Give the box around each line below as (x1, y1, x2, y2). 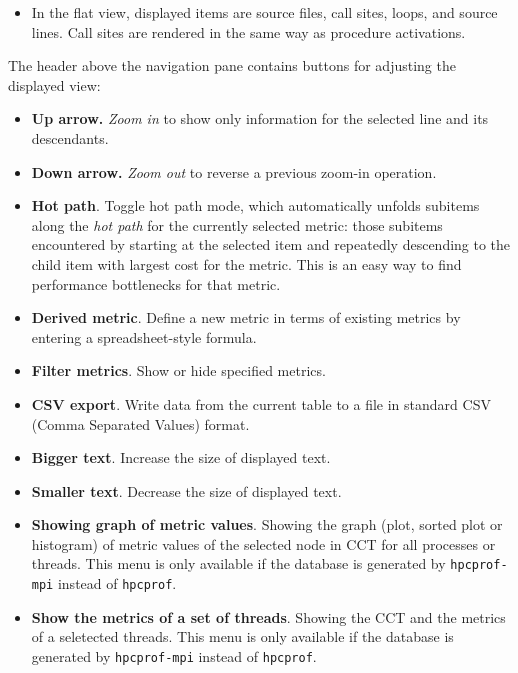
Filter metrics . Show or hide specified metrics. (31, 360, 326, 381)
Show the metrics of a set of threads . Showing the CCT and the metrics (31, 606, 506, 627)
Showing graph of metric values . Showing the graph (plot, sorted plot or (31, 514, 503, 535)
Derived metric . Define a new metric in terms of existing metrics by (31, 307, 461, 328)
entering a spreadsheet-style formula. (31, 326, 257, 347)
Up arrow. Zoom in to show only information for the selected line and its (31, 108, 489, 129)
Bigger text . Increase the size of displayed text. (31, 447, 331, 468)
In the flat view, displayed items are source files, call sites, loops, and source (31, 2, 498, 22)
